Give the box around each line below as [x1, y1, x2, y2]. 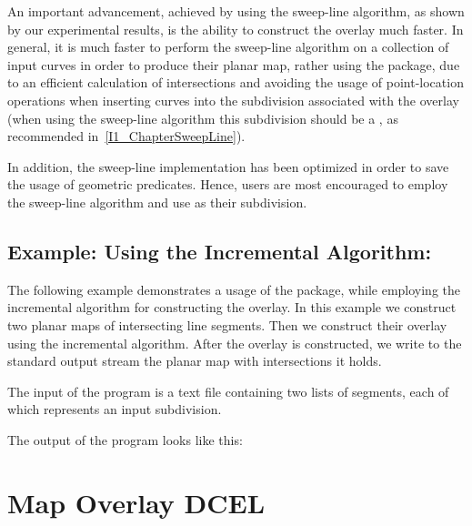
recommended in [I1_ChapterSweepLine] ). [7, 126, 246, 146]
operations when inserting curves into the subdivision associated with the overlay [7, 90, 459, 109]
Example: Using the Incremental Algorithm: [7, 237, 432, 265]
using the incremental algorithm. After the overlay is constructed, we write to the [7, 333, 462, 352]
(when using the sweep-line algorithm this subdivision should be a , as [7, 108, 398, 127]
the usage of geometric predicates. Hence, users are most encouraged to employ [7, 175, 448, 194]
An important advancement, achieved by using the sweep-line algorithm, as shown [7, 2, 465, 20]
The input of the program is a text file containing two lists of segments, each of [7, 381, 449, 400]
